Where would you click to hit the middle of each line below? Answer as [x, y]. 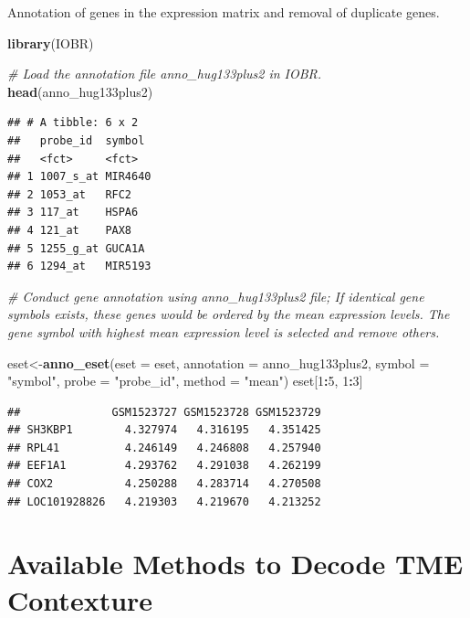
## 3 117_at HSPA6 [73, 213]
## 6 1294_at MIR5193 [79, 266]
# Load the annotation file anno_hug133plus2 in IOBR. [165, 74]
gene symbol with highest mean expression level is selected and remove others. [224, 331]
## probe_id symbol [76, 140]
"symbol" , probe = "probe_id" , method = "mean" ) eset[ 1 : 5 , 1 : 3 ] [185, 381]
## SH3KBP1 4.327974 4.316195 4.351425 [164, 430]
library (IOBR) [51, 43]
